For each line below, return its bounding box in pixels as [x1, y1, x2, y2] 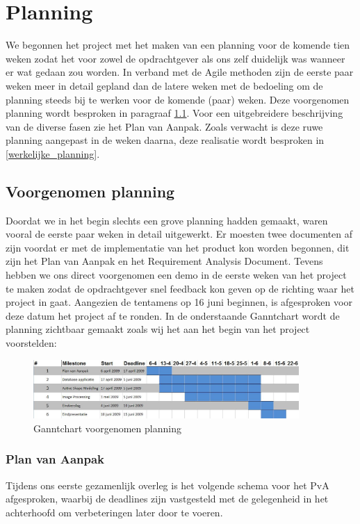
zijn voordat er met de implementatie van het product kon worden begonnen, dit [6, 240, 350, 254]
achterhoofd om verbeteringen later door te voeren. [6, 505, 223, 519]
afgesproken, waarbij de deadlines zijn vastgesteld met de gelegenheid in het [6, 491, 329, 506]
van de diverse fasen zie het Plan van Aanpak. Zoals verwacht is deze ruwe [6, 119, 323, 133]
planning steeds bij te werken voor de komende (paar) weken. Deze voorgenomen [6, 92, 350, 106]
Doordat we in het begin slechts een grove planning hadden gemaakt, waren [6, 213, 328, 227]
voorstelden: [6, 336, 57, 350]
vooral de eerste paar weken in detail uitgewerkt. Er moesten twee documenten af [6, 227, 353, 241]
